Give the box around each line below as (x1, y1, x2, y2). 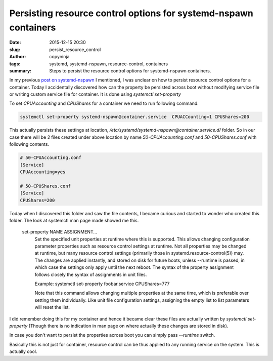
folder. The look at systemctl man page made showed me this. (9, 217, 139, 223)
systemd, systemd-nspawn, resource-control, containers (49, 61, 168, 67)
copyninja (49, 54, 70, 60)
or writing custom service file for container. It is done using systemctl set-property (9, 91, 181, 97)
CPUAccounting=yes (20, 169, 66, 175)
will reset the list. (34, 304, 70, 310)
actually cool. (9, 348, 37, 354)
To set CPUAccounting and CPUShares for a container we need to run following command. (9, 100, 199, 106)
